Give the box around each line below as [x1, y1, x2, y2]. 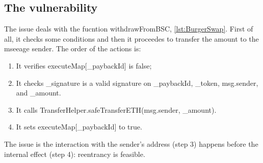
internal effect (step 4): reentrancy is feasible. [4, 148, 145, 159]
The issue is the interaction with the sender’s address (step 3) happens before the [4, 138, 258, 149]
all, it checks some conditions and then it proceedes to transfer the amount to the [4, 33, 259, 44]
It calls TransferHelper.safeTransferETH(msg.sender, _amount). [16, 104, 217, 115]
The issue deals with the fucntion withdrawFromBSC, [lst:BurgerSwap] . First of [4, 23, 253, 34]
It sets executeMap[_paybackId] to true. [16, 121, 142, 132]
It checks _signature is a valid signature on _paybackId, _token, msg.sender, [16, 77, 258, 88]
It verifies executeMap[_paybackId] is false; [16, 60, 152, 71]
